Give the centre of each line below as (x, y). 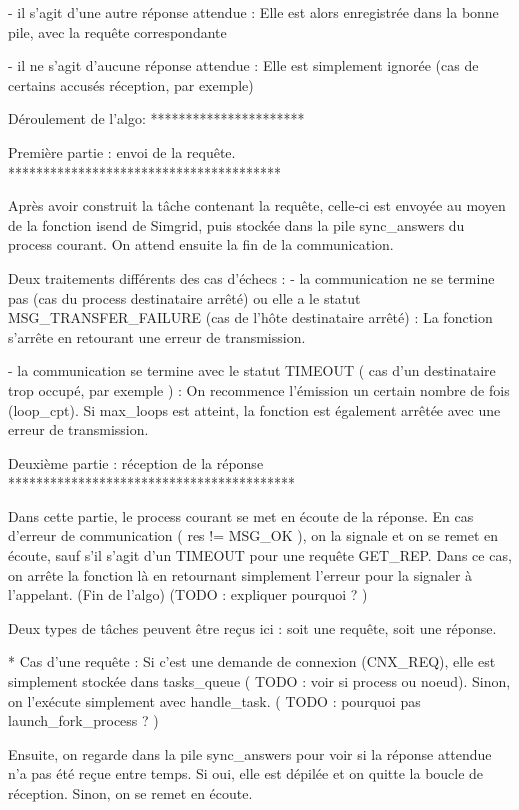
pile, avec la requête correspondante (117, 31)
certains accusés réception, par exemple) (131, 84)
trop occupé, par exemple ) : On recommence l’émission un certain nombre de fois (259, 389)
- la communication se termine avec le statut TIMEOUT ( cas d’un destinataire (252, 370)
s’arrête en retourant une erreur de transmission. (157, 336)
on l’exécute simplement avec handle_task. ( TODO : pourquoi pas (214, 700)
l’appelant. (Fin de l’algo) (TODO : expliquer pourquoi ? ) (188, 594)
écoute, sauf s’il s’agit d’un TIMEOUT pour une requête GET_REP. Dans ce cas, (260, 555)
